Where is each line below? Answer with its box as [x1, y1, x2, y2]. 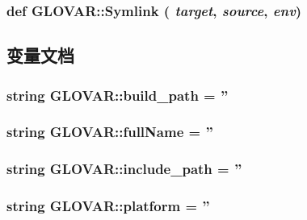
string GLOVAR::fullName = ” [6, 122, 213, 142]
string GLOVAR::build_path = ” [6, 85, 229, 105]
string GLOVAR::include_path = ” [6, 159, 242, 179]
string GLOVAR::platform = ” [6, 196, 210, 216]
